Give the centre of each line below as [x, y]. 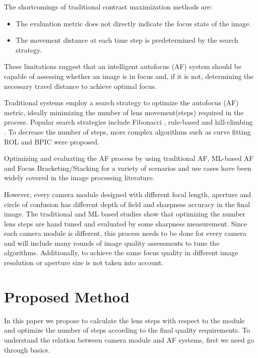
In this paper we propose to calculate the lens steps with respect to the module [125, 320]
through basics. [27, 349]
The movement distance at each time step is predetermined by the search [127, 40]
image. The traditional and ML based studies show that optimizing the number [125, 214]
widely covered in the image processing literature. [79, 178]
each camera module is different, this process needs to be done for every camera [125, 233]
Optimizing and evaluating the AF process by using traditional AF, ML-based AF [129, 158]
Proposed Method [67, 296]
